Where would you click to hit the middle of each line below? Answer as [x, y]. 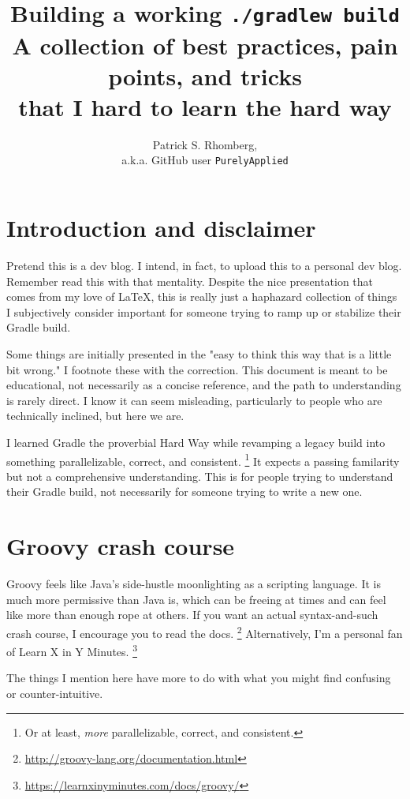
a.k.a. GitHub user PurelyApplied [205, 160]
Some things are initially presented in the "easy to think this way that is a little [199, 353]
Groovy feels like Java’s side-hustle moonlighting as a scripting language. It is [194, 584]
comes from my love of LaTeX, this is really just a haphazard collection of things [202, 296]
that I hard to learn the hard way [205, 106]
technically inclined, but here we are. [95, 416]
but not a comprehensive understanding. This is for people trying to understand [200, 476]
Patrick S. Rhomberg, [205, 144]
